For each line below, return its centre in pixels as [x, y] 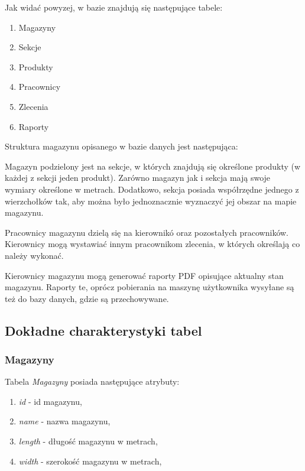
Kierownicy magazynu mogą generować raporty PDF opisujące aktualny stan [144, 275]
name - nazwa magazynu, [64, 421]
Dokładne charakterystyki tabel [103, 330]
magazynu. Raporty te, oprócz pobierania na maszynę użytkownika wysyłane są [150, 287]
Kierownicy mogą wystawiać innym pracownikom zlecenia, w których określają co [152, 244]
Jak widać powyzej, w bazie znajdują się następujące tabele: [114, 7]
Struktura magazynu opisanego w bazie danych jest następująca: [121, 146]
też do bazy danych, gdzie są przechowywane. [87, 298]
